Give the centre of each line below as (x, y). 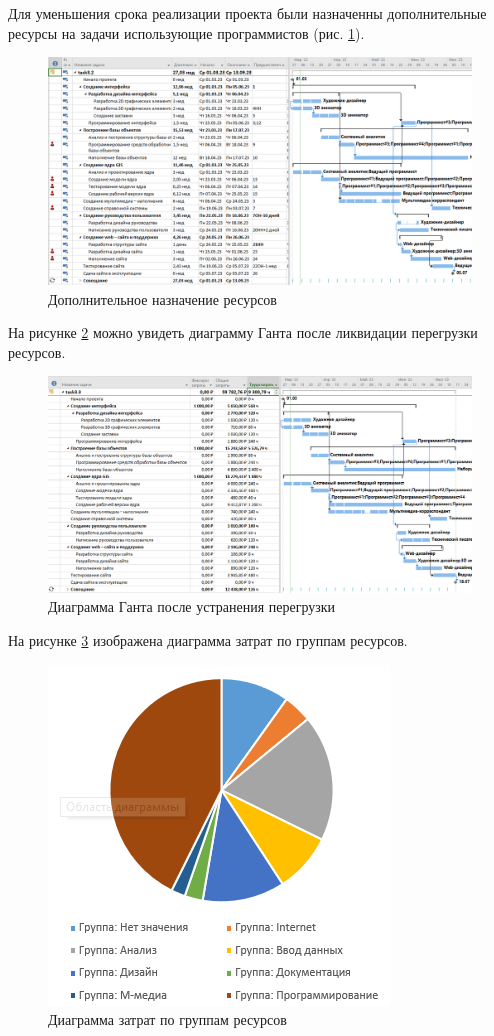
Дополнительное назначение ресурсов (162, 298)
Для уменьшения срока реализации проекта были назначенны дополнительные (247, 13)
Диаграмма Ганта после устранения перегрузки (192, 606)
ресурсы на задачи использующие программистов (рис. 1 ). (186, 32)
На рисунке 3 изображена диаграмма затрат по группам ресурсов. (208, 640)
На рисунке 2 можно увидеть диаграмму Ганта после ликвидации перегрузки (243, 332)
